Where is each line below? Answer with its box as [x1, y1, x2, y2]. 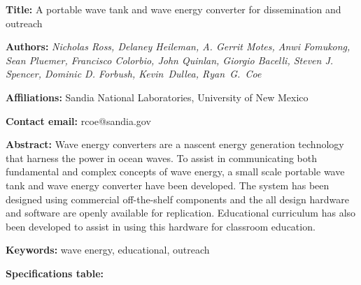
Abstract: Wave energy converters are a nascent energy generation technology [6, 137, 344, 152]
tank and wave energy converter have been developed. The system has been [6, 177, 330, 192]
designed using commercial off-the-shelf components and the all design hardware [6, 191, 349, 206]
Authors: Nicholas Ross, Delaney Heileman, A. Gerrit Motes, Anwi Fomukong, [6, 39, 351, 54]
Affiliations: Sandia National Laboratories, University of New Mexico [6, 89, 309, 104]
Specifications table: [6, 265, 104, 280]
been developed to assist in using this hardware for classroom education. [6, 219, 316, 233]
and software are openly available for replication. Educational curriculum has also [6, 205, 356, 220]
